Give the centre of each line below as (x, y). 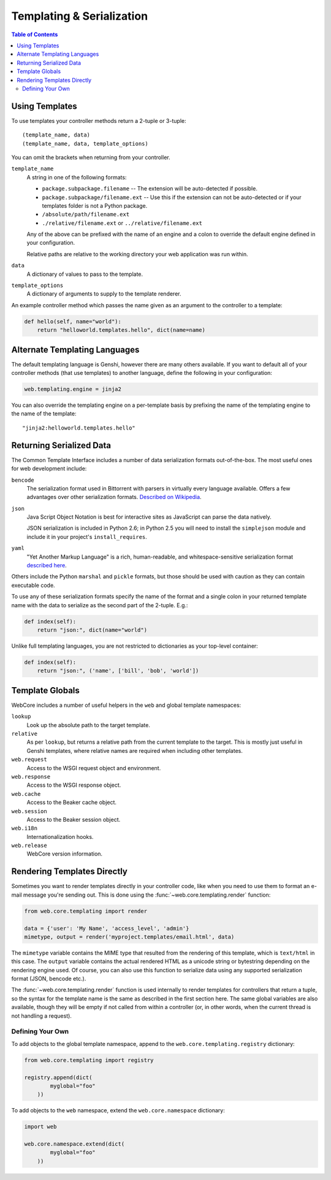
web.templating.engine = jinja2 (73, 389)
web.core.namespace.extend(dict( (74, 1144)
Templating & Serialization (80, 16)
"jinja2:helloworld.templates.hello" (79, 428)
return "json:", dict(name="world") (92, 630)
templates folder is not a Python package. (95, 205)
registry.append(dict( (58, 1077)
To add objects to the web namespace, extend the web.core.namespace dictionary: (118, 1111)
